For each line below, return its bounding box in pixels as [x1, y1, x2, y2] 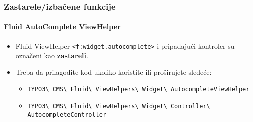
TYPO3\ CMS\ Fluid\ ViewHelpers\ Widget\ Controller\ [27, 103, 210, 110]
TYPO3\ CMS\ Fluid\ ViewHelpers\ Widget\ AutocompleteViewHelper [27, 86, 250, 93]
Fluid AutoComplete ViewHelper [4, 21, 121, 32]
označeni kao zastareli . [15, 50, 88, 61]
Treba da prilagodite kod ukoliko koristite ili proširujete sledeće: [15, 66, 212, 77]
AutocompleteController [27, 111, 107, 118]
